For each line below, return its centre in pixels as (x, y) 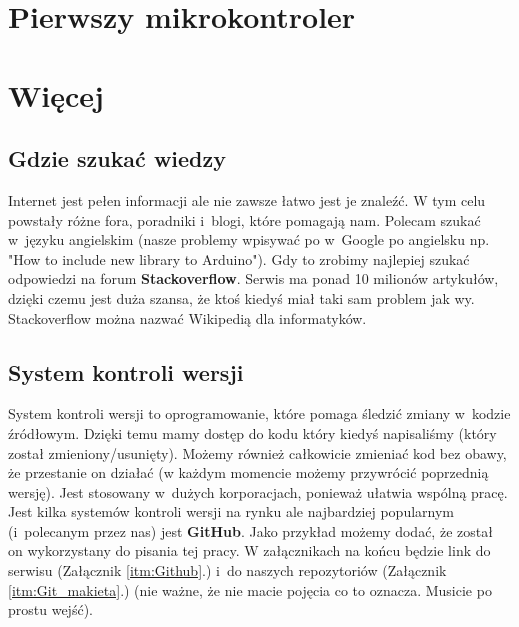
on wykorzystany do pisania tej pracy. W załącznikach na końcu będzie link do (249, 550)
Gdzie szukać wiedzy (117, 158)
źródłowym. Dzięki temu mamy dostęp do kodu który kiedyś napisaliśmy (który (252, 432)
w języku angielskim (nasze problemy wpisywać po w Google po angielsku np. (249, 239)
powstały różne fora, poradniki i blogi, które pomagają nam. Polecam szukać (244, 219)
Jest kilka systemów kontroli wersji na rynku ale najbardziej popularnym (231, 511)
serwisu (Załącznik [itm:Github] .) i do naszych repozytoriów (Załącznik (227, 570)
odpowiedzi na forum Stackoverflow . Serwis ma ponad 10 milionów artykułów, (253, 278)
